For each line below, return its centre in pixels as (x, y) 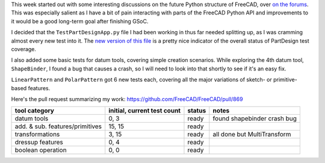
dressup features (39, 143)
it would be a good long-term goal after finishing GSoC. (80, 21)
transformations (37, 134)
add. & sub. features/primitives (58, 126)
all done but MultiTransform (252, 134)
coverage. (23, 49)
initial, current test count (144, 111)
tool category (34, 111)
